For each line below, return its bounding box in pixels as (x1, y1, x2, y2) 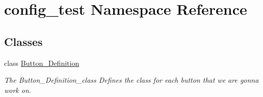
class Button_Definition (4, 57, 80, 68)
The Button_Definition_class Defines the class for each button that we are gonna (4, 75, 259, 85)
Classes (4, 33, 43, 49)
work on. (4, 84, 32, 95)
